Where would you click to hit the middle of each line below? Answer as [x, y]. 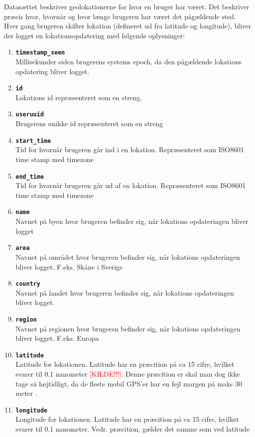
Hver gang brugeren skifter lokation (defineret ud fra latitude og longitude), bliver [128, 26]
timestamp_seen [40, 53]
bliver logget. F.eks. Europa [57, 338]
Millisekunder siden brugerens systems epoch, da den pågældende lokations [128, 62]
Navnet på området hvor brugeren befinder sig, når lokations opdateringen [128, 257]
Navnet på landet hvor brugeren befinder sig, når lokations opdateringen [125, 292]
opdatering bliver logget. [52, 71]
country [28, 284]
